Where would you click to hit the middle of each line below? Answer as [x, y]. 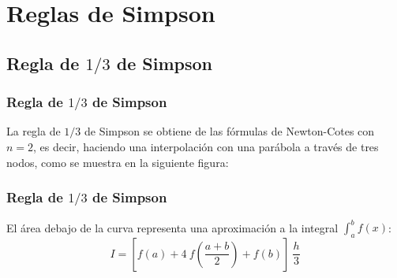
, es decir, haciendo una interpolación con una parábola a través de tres [206, 147]
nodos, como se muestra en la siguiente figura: [118, 162]
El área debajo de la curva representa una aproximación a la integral [172, 227]
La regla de [34, 131]
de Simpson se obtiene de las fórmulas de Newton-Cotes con [230, 131]
